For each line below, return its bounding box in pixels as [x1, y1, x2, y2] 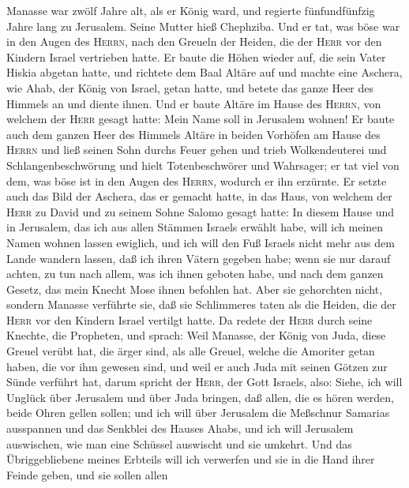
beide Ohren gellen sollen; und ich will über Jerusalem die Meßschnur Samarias [6, 404, 390, 421]
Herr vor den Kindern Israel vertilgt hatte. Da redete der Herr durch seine [6, 311, 373, 328]
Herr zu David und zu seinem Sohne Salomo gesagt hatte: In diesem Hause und [6, 203, 395, 220]
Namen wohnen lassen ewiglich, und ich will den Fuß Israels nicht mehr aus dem [6, 234, 395, 250]
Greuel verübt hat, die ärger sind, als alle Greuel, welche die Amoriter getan [6, 343, 375, 359]
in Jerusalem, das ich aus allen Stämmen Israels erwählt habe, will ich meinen [6, 219, 384, 235]
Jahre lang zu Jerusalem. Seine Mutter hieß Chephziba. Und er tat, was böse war [6, 17, 400, 34]
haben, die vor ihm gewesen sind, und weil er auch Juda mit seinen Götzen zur [6, 358, 388, 374]
